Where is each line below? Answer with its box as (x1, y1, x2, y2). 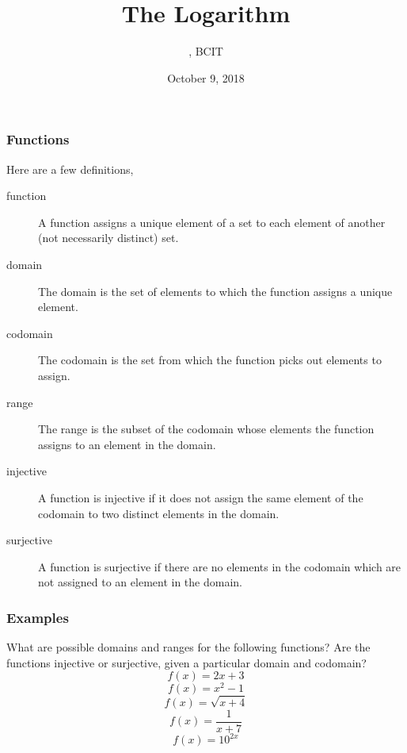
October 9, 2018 (167, 69, 245, 86)
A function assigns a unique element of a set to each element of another (38, 213, 386, 230)
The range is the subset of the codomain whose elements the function (38, 421, 375, 437)
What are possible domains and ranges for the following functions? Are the (6, 639, 371, 655)
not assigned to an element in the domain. (38, 574, 242, 590)
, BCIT (188, 43, 223, 60)
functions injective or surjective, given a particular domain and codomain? (6, 654, 367, 670)
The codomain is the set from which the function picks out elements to (38, 352, 382, 368)
